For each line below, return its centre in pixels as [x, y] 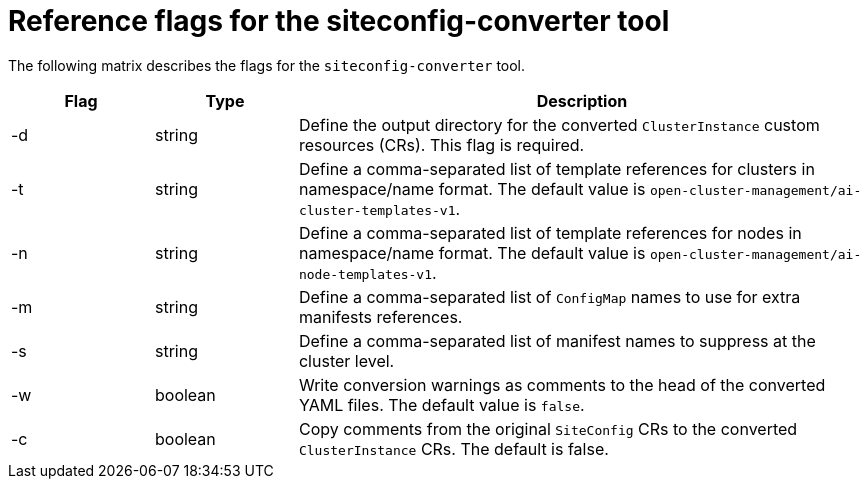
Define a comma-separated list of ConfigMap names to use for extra [549, 296]
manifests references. [380, 316]
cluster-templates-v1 [377, 210]
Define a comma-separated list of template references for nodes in [550, 232]
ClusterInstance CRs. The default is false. [453, 448]
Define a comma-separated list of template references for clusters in [556, 168]
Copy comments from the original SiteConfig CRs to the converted [548, 428]
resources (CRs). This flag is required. [441, 144]
